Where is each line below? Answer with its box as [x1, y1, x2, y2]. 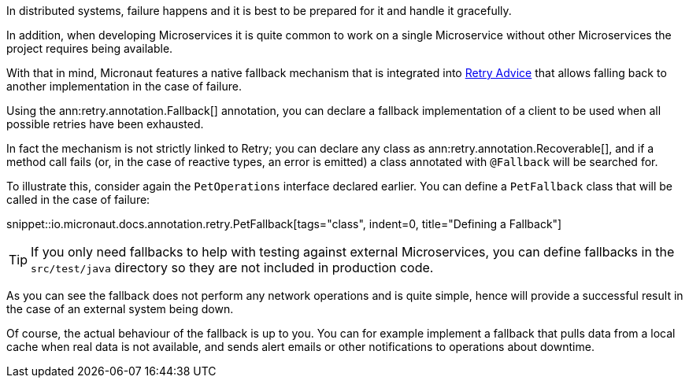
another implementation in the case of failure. [6, 79, 242, 93]
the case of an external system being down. [6, 302, 234, 316]
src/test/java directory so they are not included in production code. [31, 260, 434, 275]
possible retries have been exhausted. [6, 117, 204, 131]
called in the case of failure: [6, 193, 150, 206]
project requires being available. [6, 42, 173, 55]
